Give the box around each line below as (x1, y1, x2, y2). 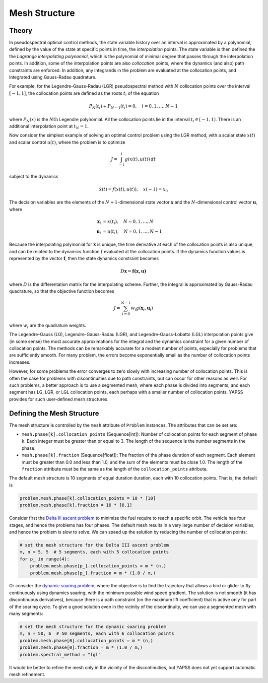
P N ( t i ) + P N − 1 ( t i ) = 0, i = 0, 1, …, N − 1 (89, 103, 178, 110)
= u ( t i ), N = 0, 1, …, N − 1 (102, 228, 162, 235)
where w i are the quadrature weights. (9, 322, 86, 330)
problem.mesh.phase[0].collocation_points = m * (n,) (19, 638, 153, 643)
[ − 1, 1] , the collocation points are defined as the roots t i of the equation (9, 90, 159, 97)
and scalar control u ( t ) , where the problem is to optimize (9, 139, 126, 145)
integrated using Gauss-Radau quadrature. (9, 74, 97, 80)
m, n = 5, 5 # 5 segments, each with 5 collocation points (19, 549, 169, 555)
